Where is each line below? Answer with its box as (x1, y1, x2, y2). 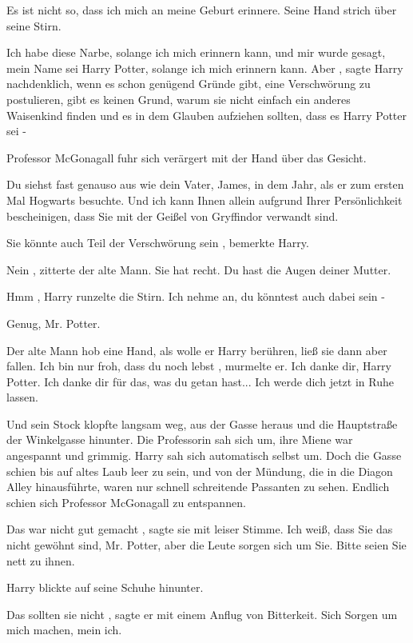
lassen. (6, 389, 38, 405)
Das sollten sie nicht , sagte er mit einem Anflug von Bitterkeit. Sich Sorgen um (6, 605, 398, 622)
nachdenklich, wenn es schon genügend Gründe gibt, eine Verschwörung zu (6, 75, 371, 92)
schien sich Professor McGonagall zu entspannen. (6, 493, 246, 510)
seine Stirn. (6, 17, 62, 34)
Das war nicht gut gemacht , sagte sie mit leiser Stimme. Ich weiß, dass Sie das (6, 521, 393, 537)
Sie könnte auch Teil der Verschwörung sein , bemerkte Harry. (6, 234, 309, 251)
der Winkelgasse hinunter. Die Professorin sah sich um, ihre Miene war (6, 431, 353, 448)
